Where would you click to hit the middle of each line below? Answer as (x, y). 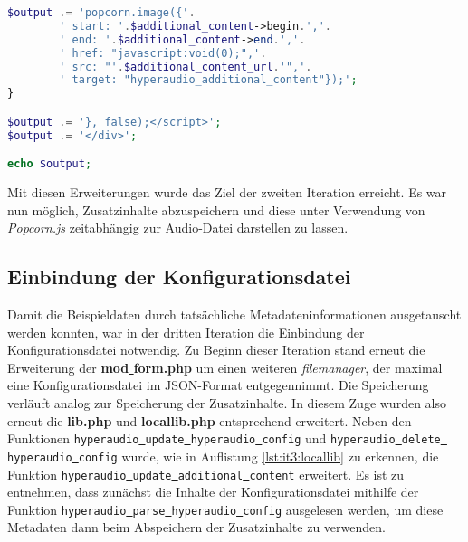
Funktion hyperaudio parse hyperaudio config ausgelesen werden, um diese (225, 509)
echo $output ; (50, 164)
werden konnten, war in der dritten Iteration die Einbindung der (186, 332)
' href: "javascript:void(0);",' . (163, 53)
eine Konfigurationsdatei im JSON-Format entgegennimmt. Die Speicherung (218, 385)
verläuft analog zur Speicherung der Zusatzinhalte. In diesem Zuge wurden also (227, 403)
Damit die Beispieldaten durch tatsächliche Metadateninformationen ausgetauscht (234, 314)
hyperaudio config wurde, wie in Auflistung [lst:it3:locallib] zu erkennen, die (223, 456)
